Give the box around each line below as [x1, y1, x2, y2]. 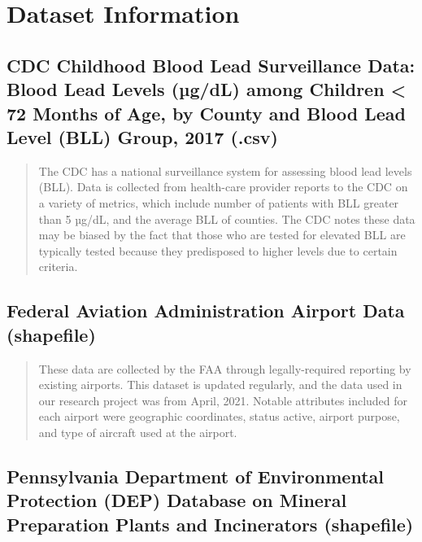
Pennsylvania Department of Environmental [7, 463, 384, 488]
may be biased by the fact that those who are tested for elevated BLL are [38, 226, 406, 243]
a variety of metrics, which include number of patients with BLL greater [38, 194, 399, 211]
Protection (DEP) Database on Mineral [7, 487, 347, 513]
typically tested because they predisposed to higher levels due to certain [38, 242, 398, 259]
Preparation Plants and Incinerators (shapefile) [7, 511, 414, 536]
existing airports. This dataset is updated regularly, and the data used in [38, 376, 402, 393]
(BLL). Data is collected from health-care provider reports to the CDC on [38, 178, 408, 195]
